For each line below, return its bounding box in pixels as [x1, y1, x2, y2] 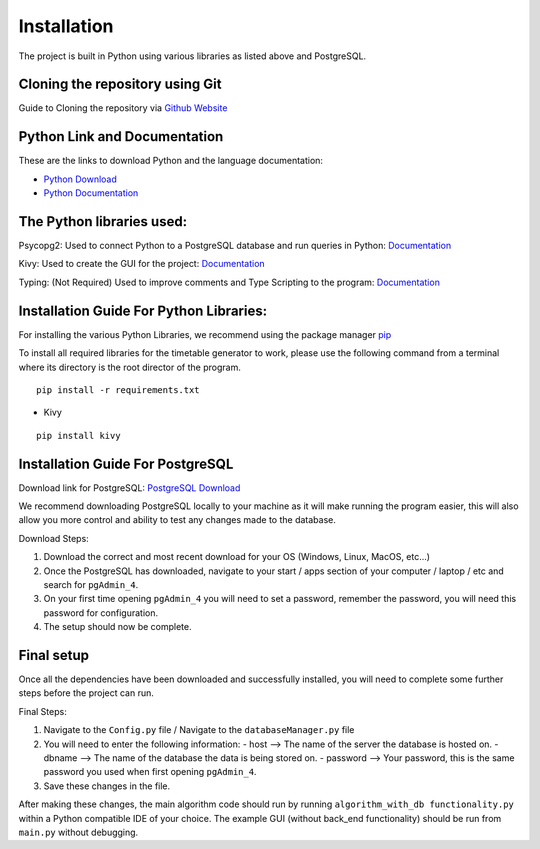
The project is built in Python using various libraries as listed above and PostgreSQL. [18, 50, 367, 62]
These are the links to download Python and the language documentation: [18, 155, 324, 167]
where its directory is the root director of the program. [18, 361, 242, 373]
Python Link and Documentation [18, 128, 224, 145]
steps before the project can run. [18, 687, 155, 699]
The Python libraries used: [18, 213, 188, 230]
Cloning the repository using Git [18, 76, 222, 93]
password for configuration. [43, 606, 159, 619]
